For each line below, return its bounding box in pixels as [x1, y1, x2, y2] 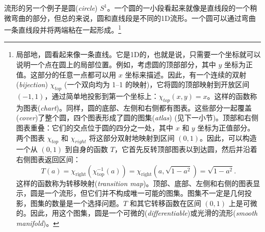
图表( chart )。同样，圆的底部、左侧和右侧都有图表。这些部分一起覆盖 [23, 102, 252, 113]
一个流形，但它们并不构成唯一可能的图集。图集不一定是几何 [44, 188, 245, 198]
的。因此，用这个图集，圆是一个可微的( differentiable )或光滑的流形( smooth [16, 208, 258, 218]
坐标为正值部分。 [197, 122, 255, 133]
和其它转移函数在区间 [129, 197, 201, 208]
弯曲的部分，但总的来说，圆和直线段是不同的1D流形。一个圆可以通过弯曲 [11, 12, 256, 23]
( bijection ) [16, 79, 48, 90]
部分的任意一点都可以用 [37, 69, 116, 80]
